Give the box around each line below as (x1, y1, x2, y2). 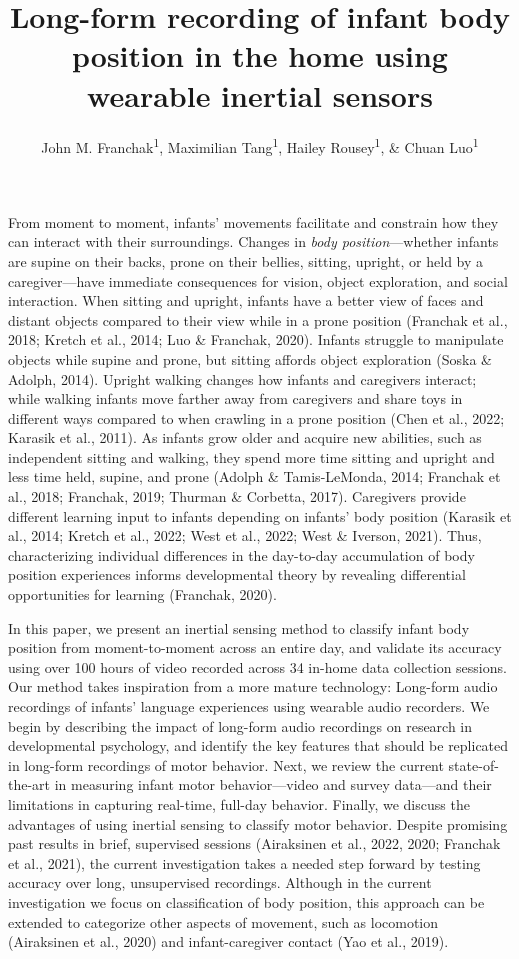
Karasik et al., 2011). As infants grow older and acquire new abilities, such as (8, 427, 482, 448)
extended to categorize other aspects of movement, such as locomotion (8, 911, 439, 932)
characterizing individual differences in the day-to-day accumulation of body (8, 544, 475, 565)
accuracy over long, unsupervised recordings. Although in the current (8, 872, 432, 893)
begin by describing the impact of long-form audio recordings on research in (8, 715, 473, 736)
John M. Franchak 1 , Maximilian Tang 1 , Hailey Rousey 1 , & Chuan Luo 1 (41, 133, 479, 157)
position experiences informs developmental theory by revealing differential (8, 564, 466, 585)
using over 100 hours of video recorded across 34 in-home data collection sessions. (8, 656, 507, 677)
